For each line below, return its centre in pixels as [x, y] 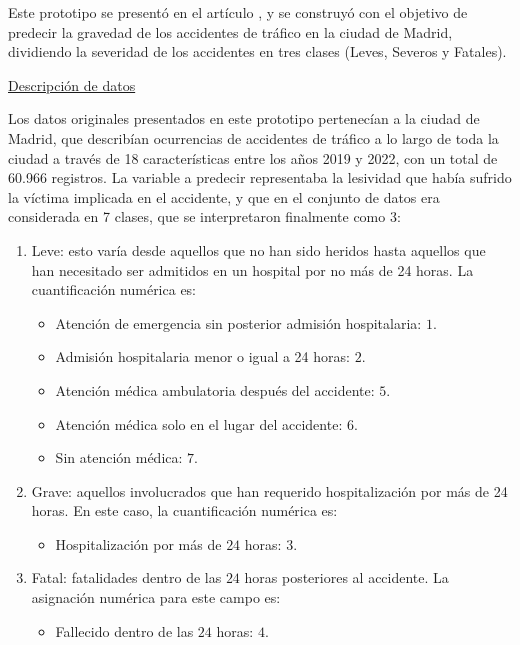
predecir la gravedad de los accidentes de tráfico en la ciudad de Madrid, [230, 31]
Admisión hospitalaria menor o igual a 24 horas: [202, 356]
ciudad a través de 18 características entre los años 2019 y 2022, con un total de [253, 157]
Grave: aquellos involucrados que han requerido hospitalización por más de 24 [269, 490]
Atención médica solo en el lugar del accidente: [199, 423]
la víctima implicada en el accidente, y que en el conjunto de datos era [224, 196]
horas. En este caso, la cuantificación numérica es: [184, 510]
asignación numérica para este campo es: [156, 597]
